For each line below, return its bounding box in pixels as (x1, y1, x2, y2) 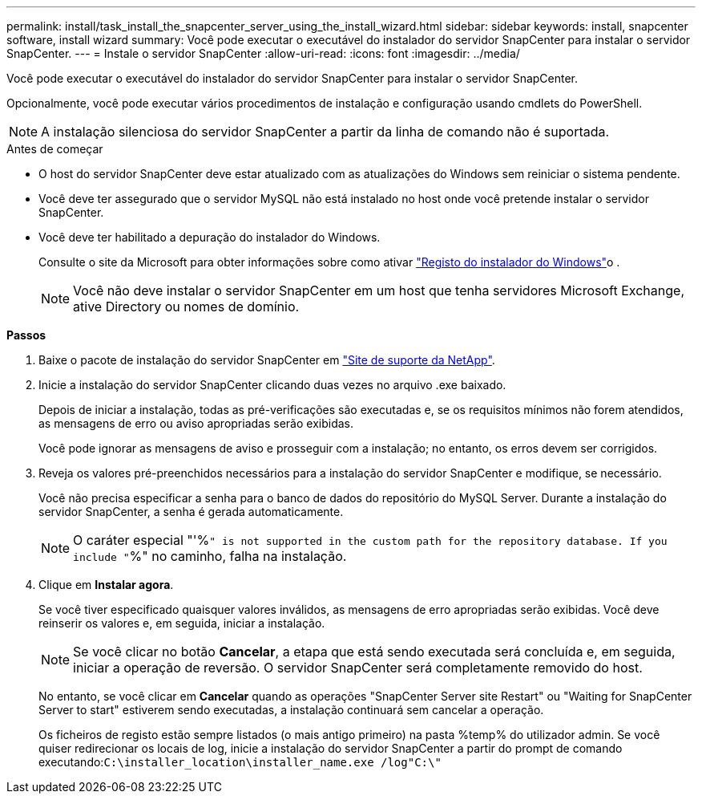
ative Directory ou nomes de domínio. (73, 298, 300, 315)
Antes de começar (6, 142, 103, 156)
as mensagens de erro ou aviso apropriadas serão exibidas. (38, 416, 353, 430)
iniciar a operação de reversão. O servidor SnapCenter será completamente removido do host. (73, 660, 643, 676)
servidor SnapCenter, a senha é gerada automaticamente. (38, 505, 344, 518)
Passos (6, 328, 46, 342)
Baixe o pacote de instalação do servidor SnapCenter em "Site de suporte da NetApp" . (38, 353, 495, 367)
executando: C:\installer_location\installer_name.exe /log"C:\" (38, 755, 442, 769)
